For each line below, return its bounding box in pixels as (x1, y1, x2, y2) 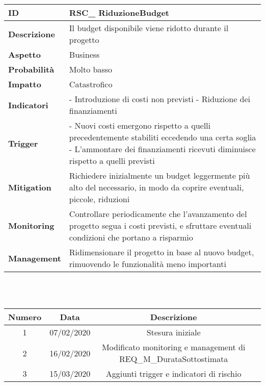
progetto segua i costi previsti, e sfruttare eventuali (69, 220, 252, 231)
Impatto (8, 78, 41, 90)
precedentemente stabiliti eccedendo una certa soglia (69, 131, 256, 143)
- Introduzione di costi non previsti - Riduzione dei (69, 93, 251, 105)
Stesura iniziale (146, 326, 201, 339)
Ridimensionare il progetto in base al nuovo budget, (69, 246, 254, 258)
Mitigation (8, 181, 51, 193)
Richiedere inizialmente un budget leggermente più (69, 170, 250, 181)
